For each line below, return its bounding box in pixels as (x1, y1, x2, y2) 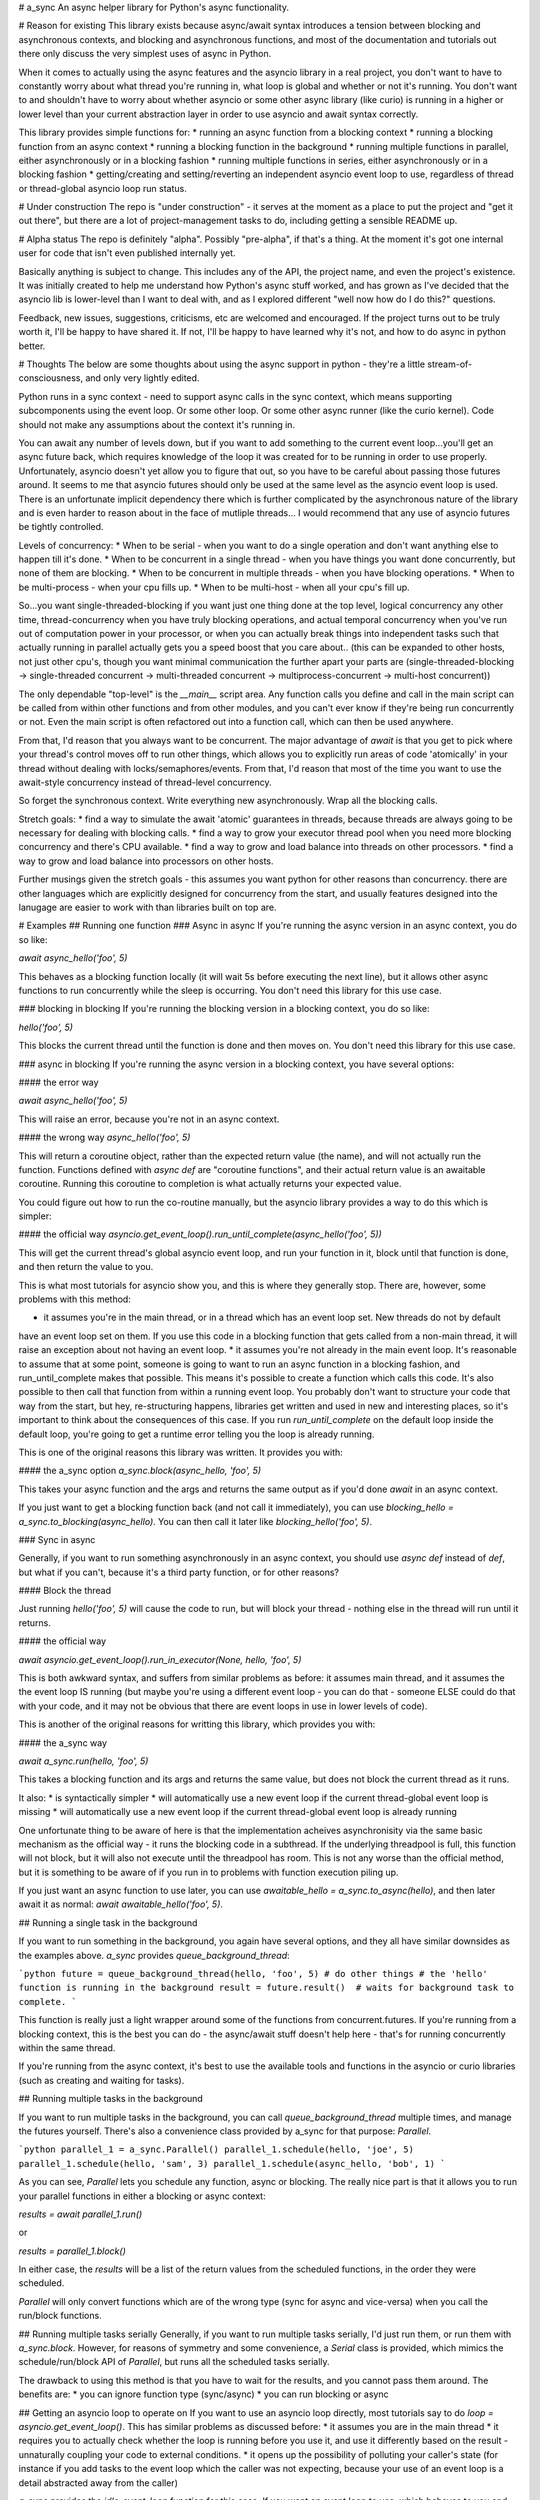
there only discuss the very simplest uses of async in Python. (18, 48, 272, 60)
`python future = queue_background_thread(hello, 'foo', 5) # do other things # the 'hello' (18, 1968, 489, 1980)
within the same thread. (18, 2042, 116, 2054)
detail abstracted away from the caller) (18, 2476, 179, 2489)
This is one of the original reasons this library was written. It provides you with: (18, 1446, 344, 1458)
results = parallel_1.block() (18, 2245, 127, 2257)
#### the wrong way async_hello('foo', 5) (18, 1131, 191, 1144)
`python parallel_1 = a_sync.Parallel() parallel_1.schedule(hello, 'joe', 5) (18, 2144, 415, 2155)
